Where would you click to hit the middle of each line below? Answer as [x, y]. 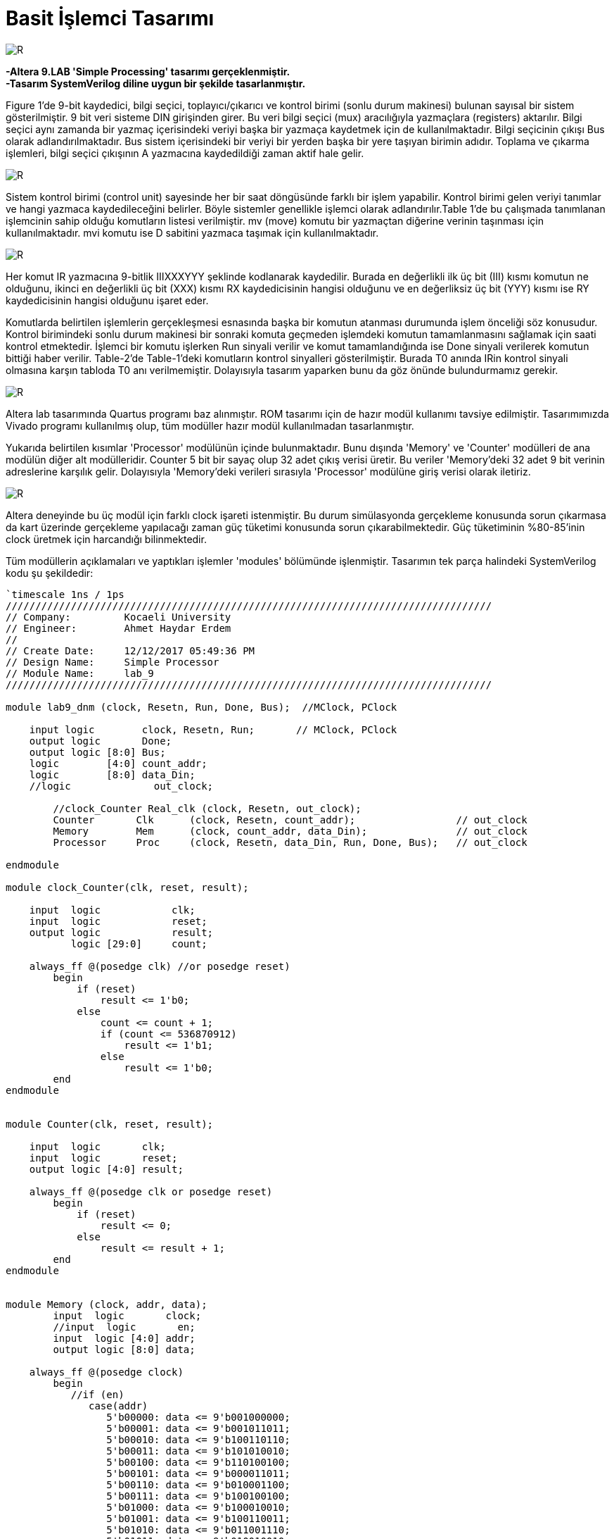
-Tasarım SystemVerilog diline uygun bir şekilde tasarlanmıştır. [156, 83]
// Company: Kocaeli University [119, 617]
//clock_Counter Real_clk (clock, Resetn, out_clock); [207, 808]
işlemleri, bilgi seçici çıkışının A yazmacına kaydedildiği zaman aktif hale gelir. [185, 153]
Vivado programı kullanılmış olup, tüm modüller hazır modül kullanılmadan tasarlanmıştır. [210, 425]
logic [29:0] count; [139, 943]
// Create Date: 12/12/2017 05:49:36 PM [130, 650]
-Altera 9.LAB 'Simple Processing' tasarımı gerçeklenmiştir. [148, 71]
